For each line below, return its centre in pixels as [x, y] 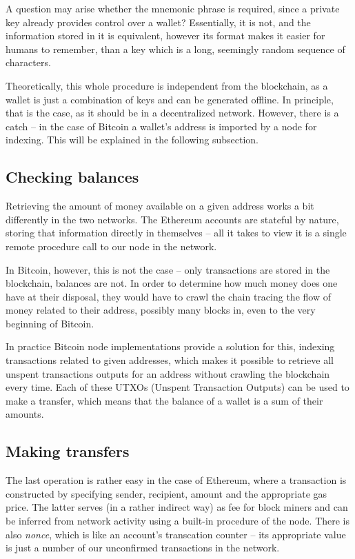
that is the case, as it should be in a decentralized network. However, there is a [172, 113]
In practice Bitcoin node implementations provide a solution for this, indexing [170, 346]
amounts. [25, 414]
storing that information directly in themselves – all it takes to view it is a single [176, 233]
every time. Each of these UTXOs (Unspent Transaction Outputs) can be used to [177, 387]
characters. [28, 62]
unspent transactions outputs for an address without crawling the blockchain [168, 373]
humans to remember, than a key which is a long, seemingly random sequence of [175, 49]
